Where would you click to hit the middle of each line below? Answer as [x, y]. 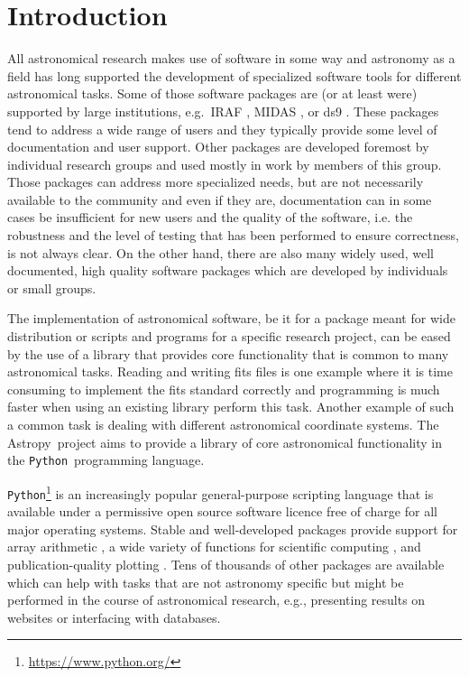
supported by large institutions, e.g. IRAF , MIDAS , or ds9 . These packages [223, 111]
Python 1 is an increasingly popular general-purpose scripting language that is [221, 492]
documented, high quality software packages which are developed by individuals [228, 270]
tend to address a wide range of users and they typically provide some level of [222, 129]
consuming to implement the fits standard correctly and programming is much [224, 389]
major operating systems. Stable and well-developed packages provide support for [233, 529]
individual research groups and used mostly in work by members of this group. [225, 164]
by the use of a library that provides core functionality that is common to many [228, 353]
